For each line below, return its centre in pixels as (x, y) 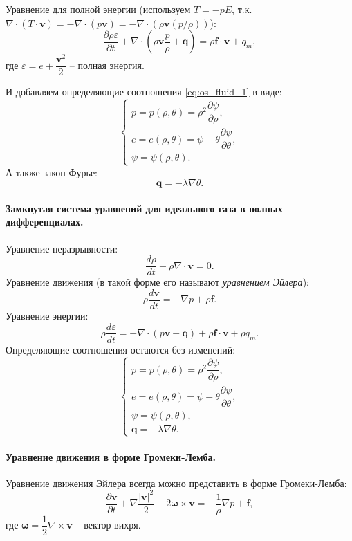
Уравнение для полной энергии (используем (98, 9)
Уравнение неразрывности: (62, 248)
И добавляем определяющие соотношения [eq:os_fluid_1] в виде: (144, 92)
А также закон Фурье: (52, 172)
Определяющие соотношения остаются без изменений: (121, 349)
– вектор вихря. (108, 525)
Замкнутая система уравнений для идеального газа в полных (144, 208)
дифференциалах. (45, 222)
